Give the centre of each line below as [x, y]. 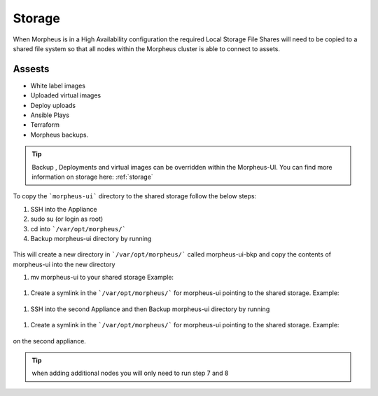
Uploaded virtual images [66, 95]
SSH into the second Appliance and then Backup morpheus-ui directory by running [150, 309]
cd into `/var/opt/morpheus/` [78, 228]
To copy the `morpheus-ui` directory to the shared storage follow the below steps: [135, 196]
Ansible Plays [50, 115]
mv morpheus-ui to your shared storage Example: [102, 278]
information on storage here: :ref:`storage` [92, 177]
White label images [58, 86]
